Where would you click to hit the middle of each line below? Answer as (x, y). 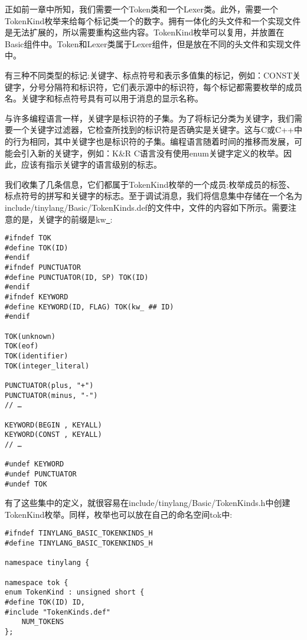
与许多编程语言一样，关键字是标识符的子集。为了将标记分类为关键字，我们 (149, 118)
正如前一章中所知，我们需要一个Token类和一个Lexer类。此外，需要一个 (142, 9)
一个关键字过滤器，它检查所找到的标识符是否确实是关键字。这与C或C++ (153, 130)
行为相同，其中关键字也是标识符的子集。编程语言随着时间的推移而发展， (153, 141)
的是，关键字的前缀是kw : (63, 219)
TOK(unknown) (30, 336)
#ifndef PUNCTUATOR (43, 268)
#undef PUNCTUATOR (41, 474)
